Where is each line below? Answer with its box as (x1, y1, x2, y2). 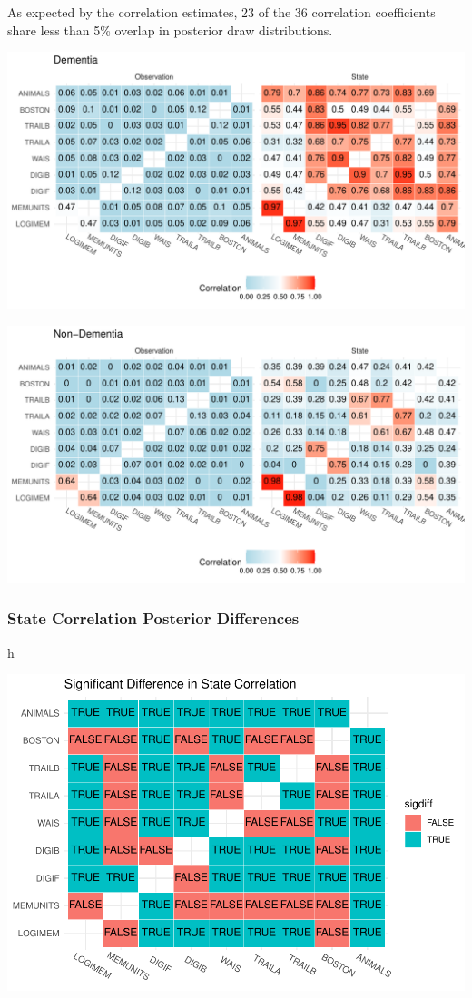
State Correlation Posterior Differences (7, 607, 300, 630)
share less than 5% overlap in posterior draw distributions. (7, 20, 333, 39)
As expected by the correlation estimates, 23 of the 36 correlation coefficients (7, 3, 436, 21)
